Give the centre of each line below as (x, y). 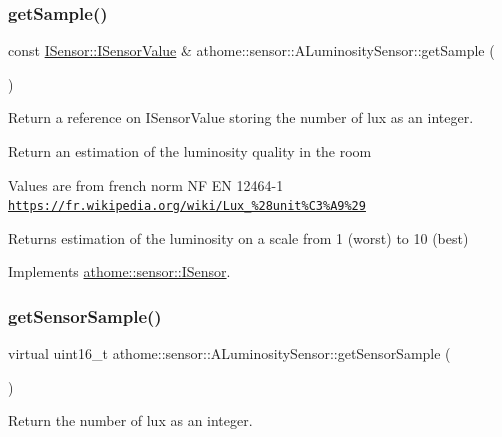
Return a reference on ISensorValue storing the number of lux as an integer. (241, 117)
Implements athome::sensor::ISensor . (119, 271)
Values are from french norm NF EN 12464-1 (146, 184)
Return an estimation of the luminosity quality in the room (190, 151)
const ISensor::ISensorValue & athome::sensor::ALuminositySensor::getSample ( (251, 50)
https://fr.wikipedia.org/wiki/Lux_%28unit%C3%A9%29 (187, 206)
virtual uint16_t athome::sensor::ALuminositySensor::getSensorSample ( (229, 353)
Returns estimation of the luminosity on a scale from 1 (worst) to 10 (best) (238, 237)
